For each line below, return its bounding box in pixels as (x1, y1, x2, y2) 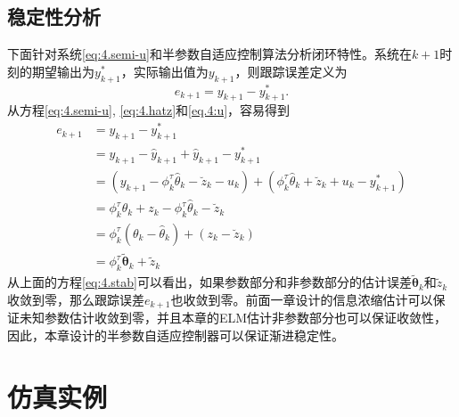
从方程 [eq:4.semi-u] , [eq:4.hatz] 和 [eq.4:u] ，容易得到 (7, 101, 291, 119)
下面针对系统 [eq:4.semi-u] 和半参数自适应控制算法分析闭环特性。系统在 (7, 45, 412, 63)
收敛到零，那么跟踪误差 (7, 290, 144, 308)
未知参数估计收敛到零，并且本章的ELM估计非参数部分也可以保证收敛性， (19, 308, 447, 327)
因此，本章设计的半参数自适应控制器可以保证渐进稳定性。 (7, 325, 344, 344)
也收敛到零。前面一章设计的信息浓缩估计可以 (170, 290, 433, 308)
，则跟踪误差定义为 (234, 61, 348, 80)
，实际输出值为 (120, 61, 209, 80)
